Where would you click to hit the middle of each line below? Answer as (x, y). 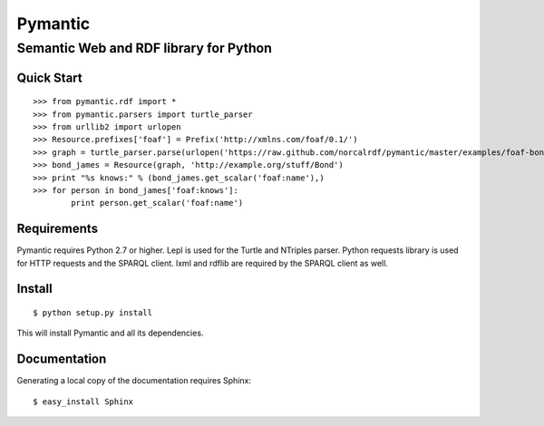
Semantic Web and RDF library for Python (144, 48)
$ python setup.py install (93, 313)
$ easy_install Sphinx (83, 402)
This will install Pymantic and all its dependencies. (110, 333)
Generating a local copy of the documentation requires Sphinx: (134, 381)
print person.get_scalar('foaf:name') (157, 203)
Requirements (58, 229)
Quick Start (49, 77)
